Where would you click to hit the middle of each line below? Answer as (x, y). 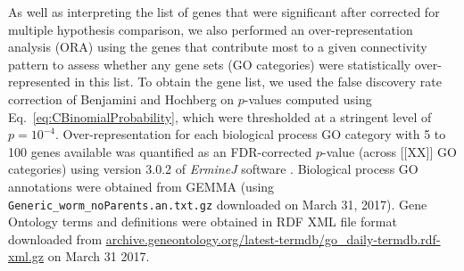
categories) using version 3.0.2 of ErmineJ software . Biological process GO (213, 169)
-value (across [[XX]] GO (389, 151)
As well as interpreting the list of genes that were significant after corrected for (224, 12)
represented (39, 82)
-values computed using (308, 99)
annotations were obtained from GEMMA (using (141, 186)
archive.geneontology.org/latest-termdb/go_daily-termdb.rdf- (273, 238)
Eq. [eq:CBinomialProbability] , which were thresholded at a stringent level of (220, 116)
